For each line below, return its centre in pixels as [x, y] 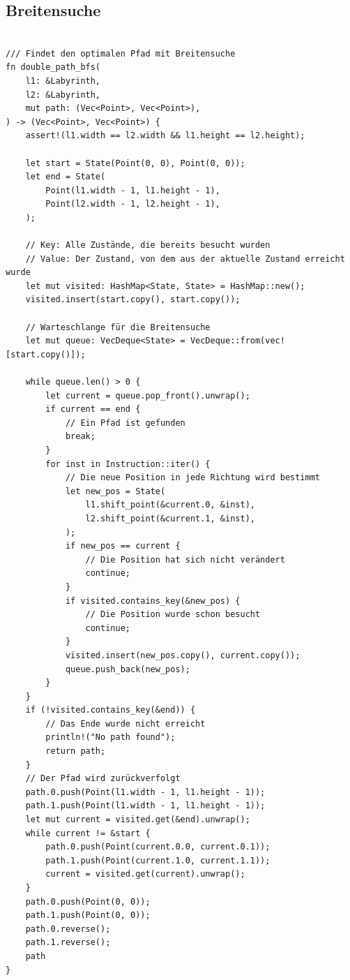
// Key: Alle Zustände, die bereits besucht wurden [148, 245]
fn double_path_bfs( [53, 67]
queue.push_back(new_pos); [128, 669]
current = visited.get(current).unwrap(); [145, 874]
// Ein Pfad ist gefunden [125, 423]
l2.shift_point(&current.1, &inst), [170, 518]
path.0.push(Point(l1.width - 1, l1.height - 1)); [145, 792]
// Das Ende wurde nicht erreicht [125, 723]
